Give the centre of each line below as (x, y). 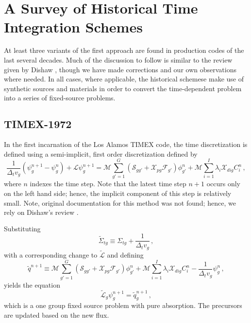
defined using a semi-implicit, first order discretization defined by (101, 153)
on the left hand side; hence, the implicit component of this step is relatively (118, 193)
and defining (125, 255)
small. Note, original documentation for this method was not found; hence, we (120, 202)
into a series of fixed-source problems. (60, 98)
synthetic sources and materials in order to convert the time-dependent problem (123, 88)
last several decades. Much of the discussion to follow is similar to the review (118, 59)
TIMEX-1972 (38, 124)
